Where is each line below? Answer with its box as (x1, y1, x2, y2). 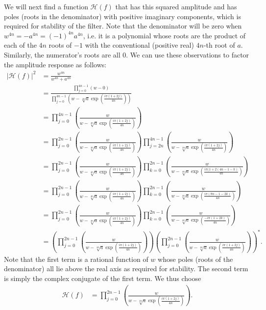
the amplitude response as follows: (4, 59, 107, 69)
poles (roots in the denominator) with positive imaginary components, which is (4, 11, 241, 21)
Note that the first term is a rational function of (4, 254, 148, 264)
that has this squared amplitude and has (115, 1, 237, 11)
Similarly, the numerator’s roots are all (4, 49, 121, 59)
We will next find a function (4, 1, 88, 11)
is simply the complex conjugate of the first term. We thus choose (4, 273, 201, 283)
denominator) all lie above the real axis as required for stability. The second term (4, 263, 248, 274)
